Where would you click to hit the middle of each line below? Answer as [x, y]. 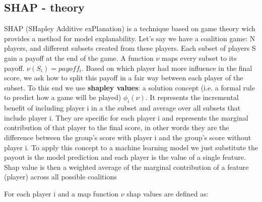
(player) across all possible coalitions [60, 177]
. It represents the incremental [192, 97]
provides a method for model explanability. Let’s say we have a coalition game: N [130, 38]
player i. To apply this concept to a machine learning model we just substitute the [131, 147]
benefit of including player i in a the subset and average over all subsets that [122, 108]
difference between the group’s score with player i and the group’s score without [128, 137]
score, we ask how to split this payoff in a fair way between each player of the [124, 78]
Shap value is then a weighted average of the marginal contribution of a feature [126, 167]
